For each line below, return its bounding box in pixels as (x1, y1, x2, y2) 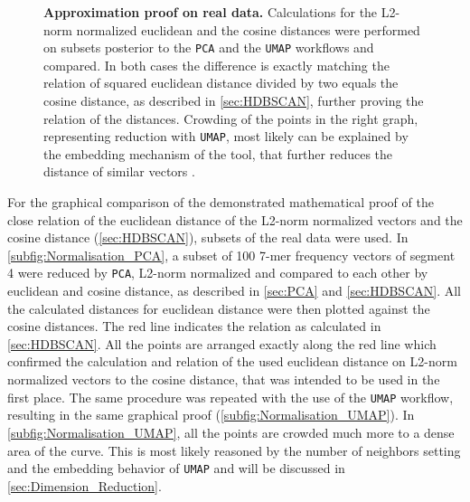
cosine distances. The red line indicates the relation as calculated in (7, 317, 381, 336)
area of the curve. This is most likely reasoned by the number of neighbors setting (7, 440, 461, 459)
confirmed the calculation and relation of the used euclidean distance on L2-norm (7, 352, 457, 371)
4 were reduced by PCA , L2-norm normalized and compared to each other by (7, 263, 428, 282)
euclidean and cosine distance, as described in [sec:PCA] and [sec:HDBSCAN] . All (7, 281, 461, 300)
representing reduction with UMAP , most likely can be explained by (43, 127, 409, 146)
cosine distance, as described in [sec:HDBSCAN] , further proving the (43, 91, 424, 110)
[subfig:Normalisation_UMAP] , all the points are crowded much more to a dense (7, 422, 455, 441)
